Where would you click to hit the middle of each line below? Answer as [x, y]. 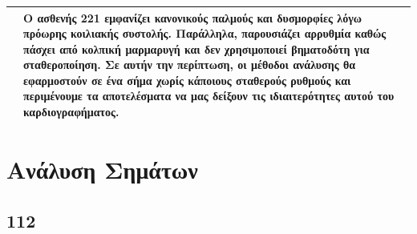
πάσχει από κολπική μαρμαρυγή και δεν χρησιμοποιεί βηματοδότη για [196, 48]
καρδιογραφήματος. [71, 112]
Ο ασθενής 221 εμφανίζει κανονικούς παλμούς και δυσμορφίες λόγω [192, 17]
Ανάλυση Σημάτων [102, 169]
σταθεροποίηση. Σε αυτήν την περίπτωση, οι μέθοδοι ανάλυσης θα [190, 65]
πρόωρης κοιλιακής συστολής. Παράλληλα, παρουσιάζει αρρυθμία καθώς [205, 33]
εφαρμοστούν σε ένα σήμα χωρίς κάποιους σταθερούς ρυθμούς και [187, 80]
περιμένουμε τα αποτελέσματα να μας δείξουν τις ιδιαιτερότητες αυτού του [209, 96]
